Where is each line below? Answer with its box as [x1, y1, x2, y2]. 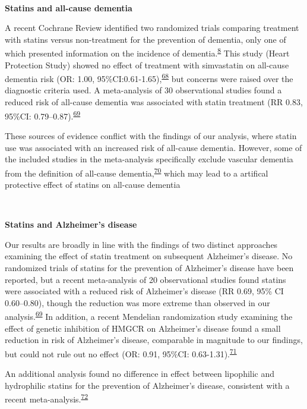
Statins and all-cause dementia [5, 1, 132, 14]
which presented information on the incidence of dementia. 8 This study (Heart [5, 45, 290, 59]
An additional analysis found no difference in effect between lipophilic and [5, 367, 275, 379]
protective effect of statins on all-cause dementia [5, 178, 181, 190]
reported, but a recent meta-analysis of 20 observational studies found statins [5, 273, 286, 285]
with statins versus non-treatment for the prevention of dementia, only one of [5, 33, 286, 45]
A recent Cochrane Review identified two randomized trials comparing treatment [5, 21, 299, 34]
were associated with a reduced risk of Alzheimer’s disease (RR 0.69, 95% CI [5, 285, 284, 297]
